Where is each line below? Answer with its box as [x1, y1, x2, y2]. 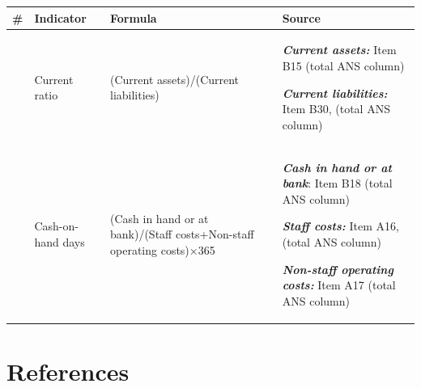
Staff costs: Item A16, [282, 217, 399, 234]
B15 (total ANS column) [282, 57, 405, 74]
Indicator [34, 9, 87, 26]
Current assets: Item [282, 41, 397, 58]
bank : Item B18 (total [282, 175, 393, 192]
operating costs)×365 [110, 241, 215, 258]
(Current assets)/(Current [110, 70, 240, 87]
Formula [110, 9, 157, 26]
